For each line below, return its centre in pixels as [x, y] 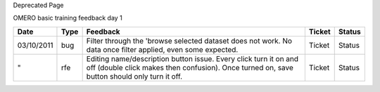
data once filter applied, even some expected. [162, 49]
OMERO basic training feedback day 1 [68, 18]
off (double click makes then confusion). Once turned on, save [190, 67]
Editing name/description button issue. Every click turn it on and [192, 58]
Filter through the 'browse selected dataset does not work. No [189, 41]
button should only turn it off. [134, 76]
